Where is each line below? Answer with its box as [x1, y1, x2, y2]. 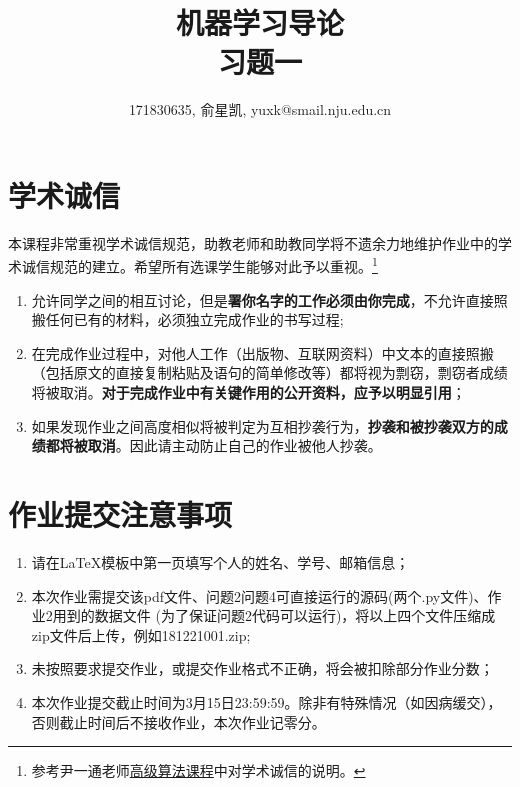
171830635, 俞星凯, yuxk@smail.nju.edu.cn [128, 99, 392, 120]
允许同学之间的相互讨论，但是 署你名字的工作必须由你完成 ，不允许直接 [31, 289, 494, 310]
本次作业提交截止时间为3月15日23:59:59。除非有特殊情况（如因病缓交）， [31, 691, 502, 712]
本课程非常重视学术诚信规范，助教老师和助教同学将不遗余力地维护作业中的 [8, 232, 498, 253]
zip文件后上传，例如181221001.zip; [31, 624, 251, 645]
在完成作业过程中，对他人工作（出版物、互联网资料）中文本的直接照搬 [31, 342, 494, 363]
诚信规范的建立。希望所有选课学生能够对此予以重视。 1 [21, 253, 378, 277]
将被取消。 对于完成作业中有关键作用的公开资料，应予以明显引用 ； [31, 382, 466, 403]
